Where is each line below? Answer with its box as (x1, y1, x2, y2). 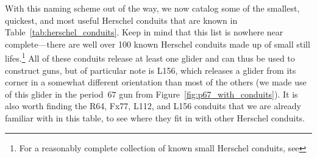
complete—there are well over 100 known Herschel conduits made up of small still (5, 37, 310, 50)
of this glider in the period (5, 87, 104, 100)
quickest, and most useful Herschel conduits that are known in (5, 13, 238, 26)
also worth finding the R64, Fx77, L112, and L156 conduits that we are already (5, 99, 302, 112)
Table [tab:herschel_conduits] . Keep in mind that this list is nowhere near (5, 26, 283, 38)
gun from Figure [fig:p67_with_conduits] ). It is (119, 87, 298, 100)
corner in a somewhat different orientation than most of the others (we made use (5, 76, 307, 88)
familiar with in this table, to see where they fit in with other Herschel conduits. (5, 112, 305, 124)
